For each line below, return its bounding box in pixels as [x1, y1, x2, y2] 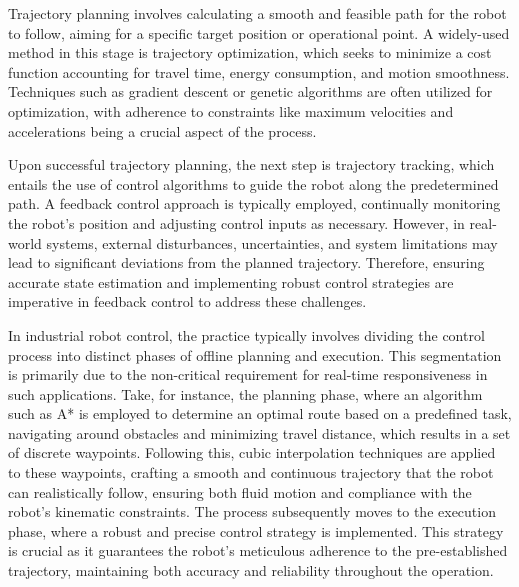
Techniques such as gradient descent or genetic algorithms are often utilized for [8, 81, 493, 102]
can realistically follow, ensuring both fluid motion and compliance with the [8, 481, 472, 502]
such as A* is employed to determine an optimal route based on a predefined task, [8, 403, 512, 424]
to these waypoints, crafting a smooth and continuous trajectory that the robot [8, 462, 494, 483]
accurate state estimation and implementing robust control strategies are [8, 271, 454, 292]
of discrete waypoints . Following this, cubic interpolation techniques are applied [8, 442, 496, 463]
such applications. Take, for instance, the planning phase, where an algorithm [8, 383, 483, 404]
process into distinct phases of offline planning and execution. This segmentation [8, 344, 502, 365]
